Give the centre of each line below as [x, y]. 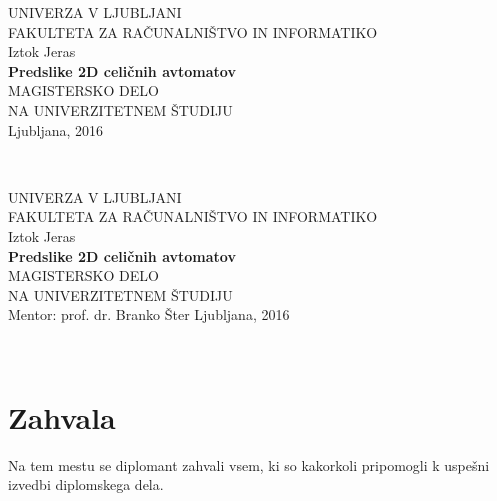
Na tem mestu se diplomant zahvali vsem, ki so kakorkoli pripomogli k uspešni [249, 464]
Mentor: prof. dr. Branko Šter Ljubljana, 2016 [149, 314]
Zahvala [62, 416]
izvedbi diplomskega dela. [86, 484]
